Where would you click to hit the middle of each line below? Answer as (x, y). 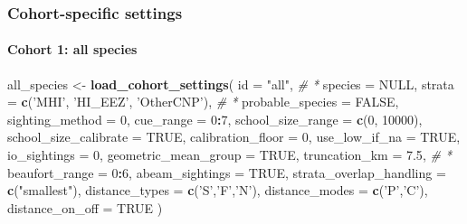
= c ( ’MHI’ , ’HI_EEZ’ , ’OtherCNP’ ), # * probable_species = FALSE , (203, 102)
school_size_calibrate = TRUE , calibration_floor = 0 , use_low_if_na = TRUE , (234, 137)
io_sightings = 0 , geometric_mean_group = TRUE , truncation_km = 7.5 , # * (230, 155)
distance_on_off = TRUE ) (85, 207)
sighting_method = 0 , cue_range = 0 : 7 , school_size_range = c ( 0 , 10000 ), (215, 119)
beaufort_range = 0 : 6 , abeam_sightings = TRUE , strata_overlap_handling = (227, 172)
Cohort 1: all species (72, 49)
